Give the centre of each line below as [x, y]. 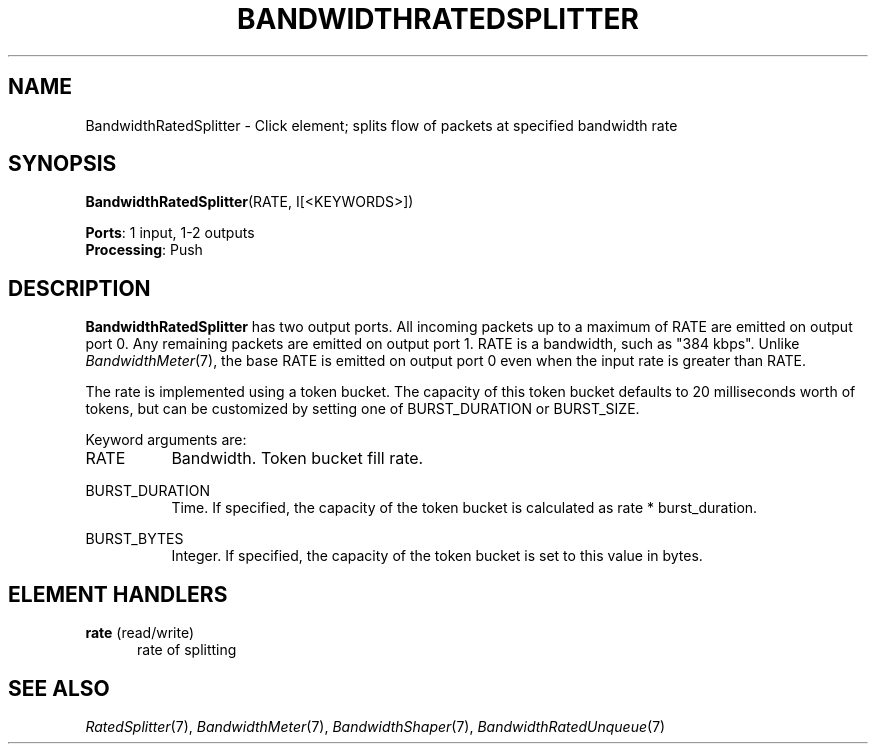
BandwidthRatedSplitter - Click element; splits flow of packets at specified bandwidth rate [381, 125]
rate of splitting [187, 650]
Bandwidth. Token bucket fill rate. [297, 458]
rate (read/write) [140, 633]
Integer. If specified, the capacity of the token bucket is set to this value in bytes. [437, 556]
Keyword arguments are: [166, 440]
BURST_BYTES [134, 539]
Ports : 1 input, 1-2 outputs [170, 233]
